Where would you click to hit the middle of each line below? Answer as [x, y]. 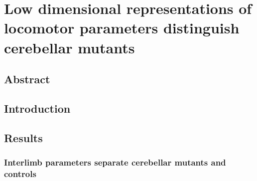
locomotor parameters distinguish [122, 28]
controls [20, 173]
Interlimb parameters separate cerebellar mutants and [115, 162]
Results [23, 137]
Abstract [27, 79]
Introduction [37, 108]
